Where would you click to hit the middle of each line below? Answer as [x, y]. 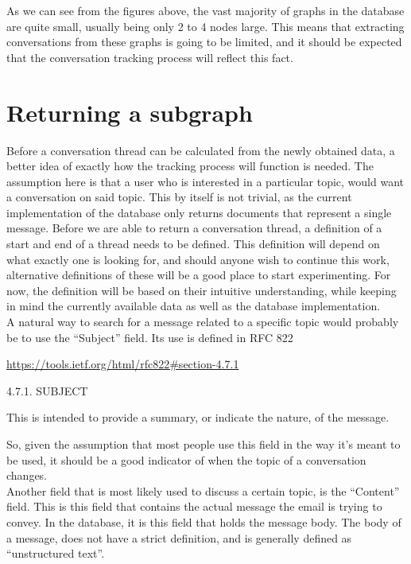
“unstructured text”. [56, 553]
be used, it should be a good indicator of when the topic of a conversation [186, 459]
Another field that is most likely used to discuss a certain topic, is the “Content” [203, 490]
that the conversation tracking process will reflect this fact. [150, 57]
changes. [27, 475]
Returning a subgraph [130, 112]
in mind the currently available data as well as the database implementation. [194, 306]
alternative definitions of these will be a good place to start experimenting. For [199, 275]
